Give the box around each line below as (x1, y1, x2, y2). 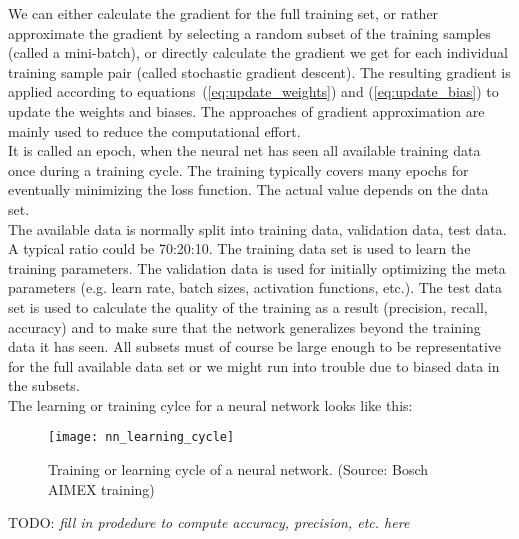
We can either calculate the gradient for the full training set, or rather (8, 3, 439, 23)
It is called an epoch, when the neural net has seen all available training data (8, 140, 481, 161)
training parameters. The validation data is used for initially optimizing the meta (8, 257, 506, 278)
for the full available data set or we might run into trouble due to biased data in (8, 355, 500, 376)
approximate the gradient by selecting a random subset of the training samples (8, 22, 491, 43)
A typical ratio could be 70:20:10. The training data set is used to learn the (8, 238, 471, 259)
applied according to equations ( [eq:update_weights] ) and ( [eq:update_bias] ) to (8, 81, 499, 102)
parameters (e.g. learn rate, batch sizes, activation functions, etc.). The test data (8, 277, 503, 298)
